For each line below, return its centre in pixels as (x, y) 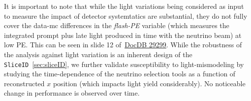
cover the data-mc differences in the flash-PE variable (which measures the (117, 25)
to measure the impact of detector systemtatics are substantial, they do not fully (126, 16)
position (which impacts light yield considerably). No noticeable (149, 83)
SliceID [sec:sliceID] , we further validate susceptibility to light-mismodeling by (124, 64)
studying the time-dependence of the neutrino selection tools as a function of (120, 74)
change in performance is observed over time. (72, 93)
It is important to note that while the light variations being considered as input (124, 6)
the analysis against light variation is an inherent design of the (98, 54)
